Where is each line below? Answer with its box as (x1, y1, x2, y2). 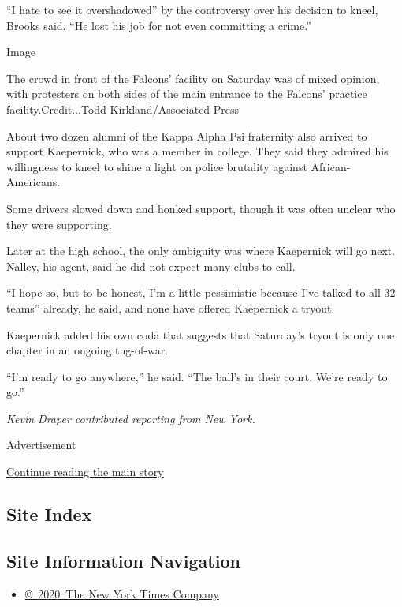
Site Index (6, 502, 92, 526)
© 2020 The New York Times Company (24, 585, 219, 601)
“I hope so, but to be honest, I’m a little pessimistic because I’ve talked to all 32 (6, 284, 396, 301)
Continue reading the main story (6, 463, 164, 480)
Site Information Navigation (6, 548, 240, 572)
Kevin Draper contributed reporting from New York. (6, 410, 255, 426)
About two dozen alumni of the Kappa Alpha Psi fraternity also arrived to (6, 127, 367, 144)
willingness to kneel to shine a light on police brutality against (6, 158, 307, 174)
